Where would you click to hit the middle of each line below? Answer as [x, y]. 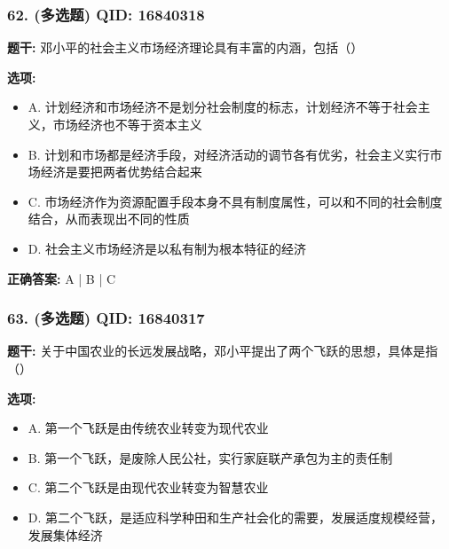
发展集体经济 [65, 534]
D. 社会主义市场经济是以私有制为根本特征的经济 [167, 248]
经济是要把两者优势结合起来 [121, 172]
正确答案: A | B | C [62, 278]
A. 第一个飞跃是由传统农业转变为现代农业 [148, 428]
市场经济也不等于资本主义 [127, 124]
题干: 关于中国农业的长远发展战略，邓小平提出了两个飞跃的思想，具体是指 [223, 351]
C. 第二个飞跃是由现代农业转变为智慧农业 [148, 487]
